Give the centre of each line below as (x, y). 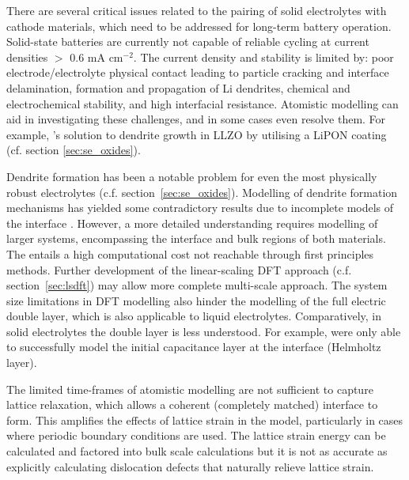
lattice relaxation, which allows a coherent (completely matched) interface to (192, 404)
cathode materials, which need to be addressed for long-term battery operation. (199, 26)
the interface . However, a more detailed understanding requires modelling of (192, 223)
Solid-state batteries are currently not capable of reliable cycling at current (188, 42)
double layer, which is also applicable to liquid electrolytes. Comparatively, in (194, 316)
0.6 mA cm (97, 57)
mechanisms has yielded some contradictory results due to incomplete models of (200, 208)
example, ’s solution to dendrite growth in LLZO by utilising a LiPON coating (197, 134)
